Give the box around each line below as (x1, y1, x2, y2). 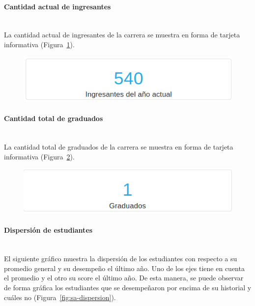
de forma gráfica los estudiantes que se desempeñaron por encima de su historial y (4, 282, 252, 293)
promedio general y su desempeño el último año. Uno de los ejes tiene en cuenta (4, 263, 245, 273)
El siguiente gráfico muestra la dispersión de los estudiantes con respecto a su (4, 253, 237, 264)
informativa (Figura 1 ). (4, 39, 75, 49)
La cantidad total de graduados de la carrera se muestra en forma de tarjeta (4, 142, 233, 152)
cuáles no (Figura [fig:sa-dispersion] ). (4, 292, 116, 302)
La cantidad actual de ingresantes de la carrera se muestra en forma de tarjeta (4, 30, 240, 40)
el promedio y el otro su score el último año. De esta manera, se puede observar (4, 273, 244, 283)
